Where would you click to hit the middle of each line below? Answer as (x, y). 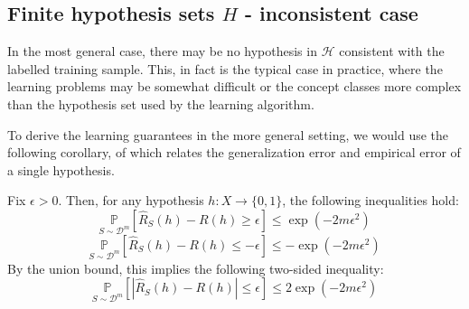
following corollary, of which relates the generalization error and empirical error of (234, 152)
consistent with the (392, 51)
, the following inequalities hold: (371, 200)
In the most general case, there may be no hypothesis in (162, 51)
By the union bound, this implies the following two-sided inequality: (196, 268)
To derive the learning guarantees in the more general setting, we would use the (228, 134)
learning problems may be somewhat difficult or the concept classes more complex (234, 86)
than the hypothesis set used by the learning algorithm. (161, 103)
